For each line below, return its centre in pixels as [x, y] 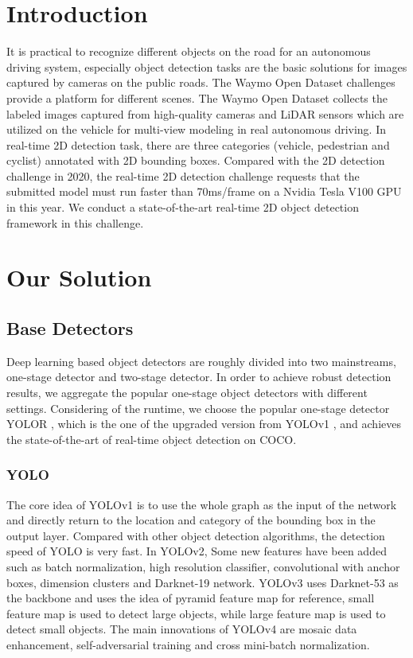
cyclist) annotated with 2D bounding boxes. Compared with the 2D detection [196, 160]
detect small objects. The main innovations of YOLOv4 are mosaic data [182, 629]
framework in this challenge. [75, 222]
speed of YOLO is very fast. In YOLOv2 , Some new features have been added [197, 551]
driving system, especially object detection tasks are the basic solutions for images [207, 66]
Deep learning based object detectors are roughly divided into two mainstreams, [201, 361]
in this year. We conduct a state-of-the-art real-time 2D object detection [183, 207]
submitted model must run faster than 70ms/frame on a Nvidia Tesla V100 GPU [204, 191]
